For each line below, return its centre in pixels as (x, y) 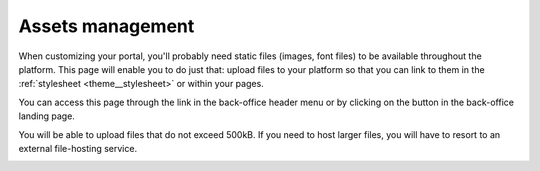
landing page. (46, 116)
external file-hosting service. (78, 148)
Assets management (106, 26)
